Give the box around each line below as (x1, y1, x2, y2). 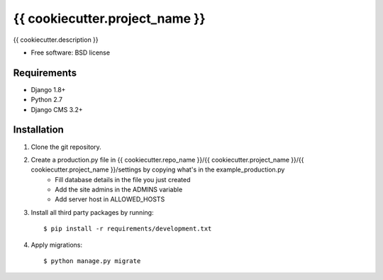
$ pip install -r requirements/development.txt (43, 225, 212, 233)
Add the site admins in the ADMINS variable (55, 185, 183, 194)
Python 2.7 (30, 96, 63, 104)
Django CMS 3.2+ (30, 105, 83, 113)
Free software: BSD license (30, 48, 110, 57)
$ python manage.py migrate (43, 257, 141, 265)
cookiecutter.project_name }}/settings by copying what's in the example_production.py (30, 165, 285, 174)
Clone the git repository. (30, 142, 102, 151)
